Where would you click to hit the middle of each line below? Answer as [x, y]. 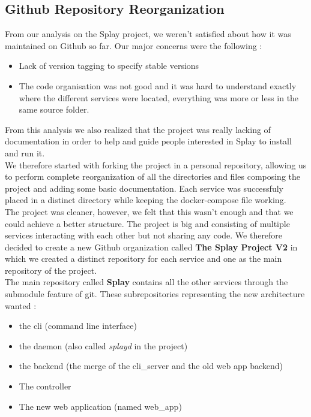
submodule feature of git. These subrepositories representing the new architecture [155, 294]
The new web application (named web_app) [100, 406]
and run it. [25, 152]
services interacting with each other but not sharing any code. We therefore [144, 235]
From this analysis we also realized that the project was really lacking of [138, 129]
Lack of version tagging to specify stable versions [109, 66]
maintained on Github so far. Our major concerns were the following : [134, 45]
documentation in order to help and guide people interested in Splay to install [148, 141]
